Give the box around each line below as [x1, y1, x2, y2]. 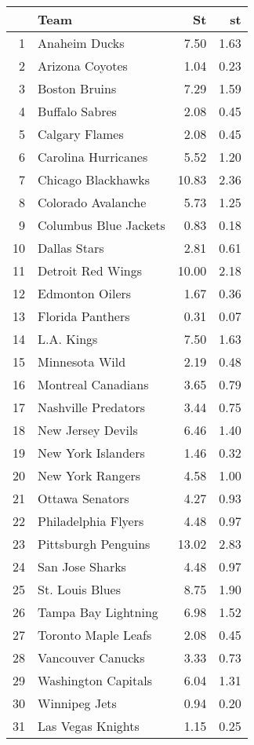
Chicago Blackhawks [38, 170, 150, 188]
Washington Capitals [38, 671, 152, 689]
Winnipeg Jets [38, 694, 117, 712]
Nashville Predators [38, 398, 145, 416]
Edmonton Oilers [38, 284, 132, 302]
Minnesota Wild [38, 352, 126, 371]
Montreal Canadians [38, 375, 149, 393]
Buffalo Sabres [38, 102, 117, 120]
